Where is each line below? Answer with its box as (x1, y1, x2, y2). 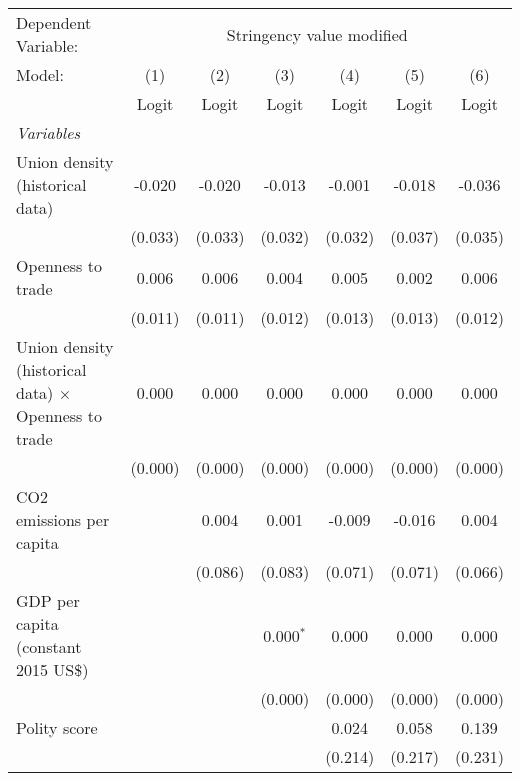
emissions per (16, 508, 110, 531)
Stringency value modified (226, 22, 408, 46)
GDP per (16, 589, 80, 612)
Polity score (16, 716, 98, 739)
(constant (16, 635, 82, 658)
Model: (16, 63, 65, 86)
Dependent (16, 11, 92, 34)
